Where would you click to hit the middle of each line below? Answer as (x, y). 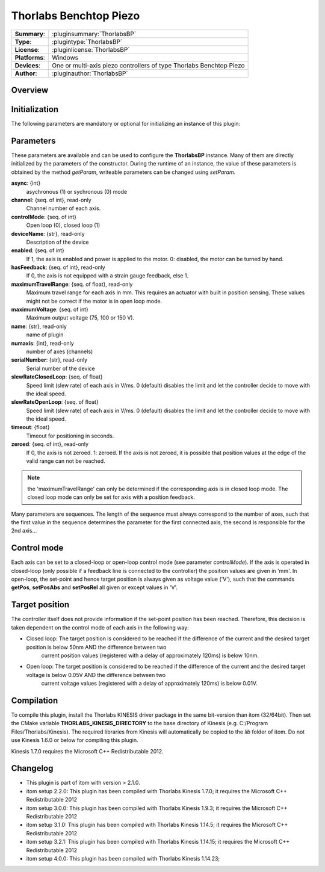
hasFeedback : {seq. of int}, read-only (58, 267)
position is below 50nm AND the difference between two (96, 647)
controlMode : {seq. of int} (44, 217)
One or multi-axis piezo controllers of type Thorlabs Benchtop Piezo (148, 65)
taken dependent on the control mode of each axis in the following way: (100, 627)
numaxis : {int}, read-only (43, 343)
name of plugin (45, 335)
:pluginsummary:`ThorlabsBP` (94, 34)
